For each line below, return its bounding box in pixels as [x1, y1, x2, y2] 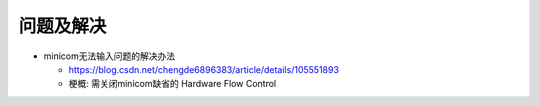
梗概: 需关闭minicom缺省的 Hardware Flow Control [68, 78, 277, 90]
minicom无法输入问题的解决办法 [43, 50, 175, 62]
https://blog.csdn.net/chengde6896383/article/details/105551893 [68, 63, 340, 75]
